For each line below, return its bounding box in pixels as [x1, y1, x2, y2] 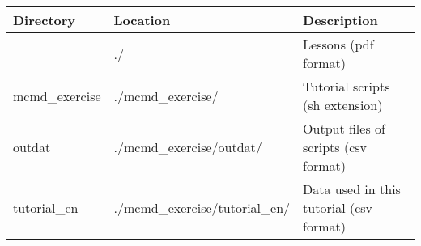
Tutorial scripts [303, 77, 390, 95]
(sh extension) [303, 95, 383, 114]
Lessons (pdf [303, 35, 374, 53]
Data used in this [303, 180, 401, 198]
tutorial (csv [303, 198, 372, 217]
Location [113, 11, 171, 29]
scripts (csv [303, 138, 368, 156]
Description [303, 11, 378, 29]
